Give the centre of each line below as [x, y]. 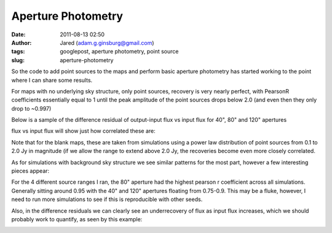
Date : [18, 34]
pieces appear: [30, 171]
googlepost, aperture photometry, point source [119, 52]
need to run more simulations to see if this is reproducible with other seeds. [107, 199]
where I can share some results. [52, 80]
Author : [22, 42]
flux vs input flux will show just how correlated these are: [84, 131]
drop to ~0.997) [31, 108]
